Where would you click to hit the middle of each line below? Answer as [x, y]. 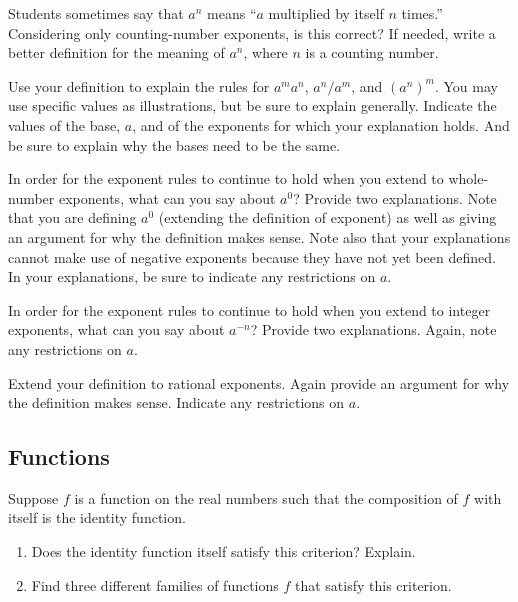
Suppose [33, 497]
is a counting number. [372, 52]
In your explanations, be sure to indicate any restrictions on [192, 276]
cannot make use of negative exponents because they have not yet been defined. [252, 256]
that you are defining [72, 217]
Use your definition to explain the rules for [139, 85]
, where [265, 52]
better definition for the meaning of [116, 52]
